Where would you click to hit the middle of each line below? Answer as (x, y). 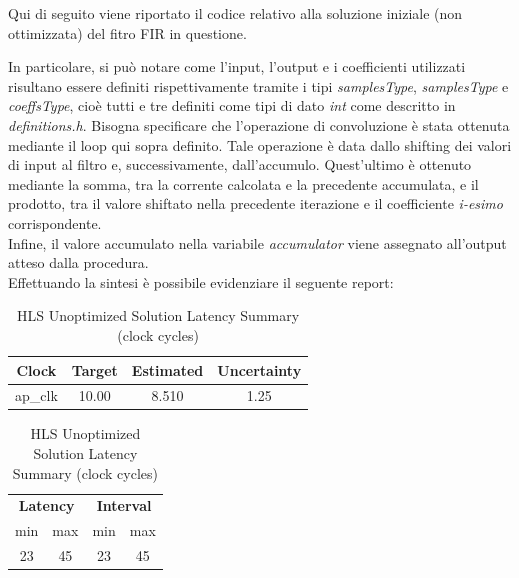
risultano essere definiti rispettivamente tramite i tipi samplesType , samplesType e (258, 85)
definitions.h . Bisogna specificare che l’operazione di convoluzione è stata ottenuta (259, 124)
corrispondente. (55, 222)
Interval (124, 505)
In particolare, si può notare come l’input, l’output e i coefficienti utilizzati (237, 66)
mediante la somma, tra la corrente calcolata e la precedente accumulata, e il (243, 183)
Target (94, 369)
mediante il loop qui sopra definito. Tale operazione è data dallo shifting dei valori (260, 144)
